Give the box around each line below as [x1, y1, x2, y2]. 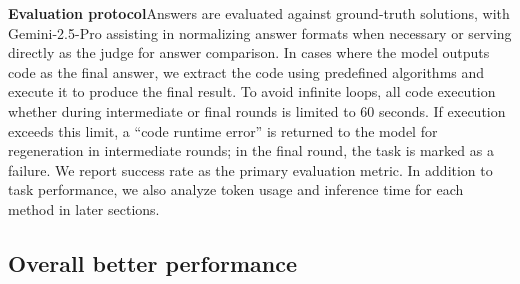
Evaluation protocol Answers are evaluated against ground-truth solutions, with [8, 3, 510, 23]
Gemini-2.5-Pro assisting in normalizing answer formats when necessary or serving [8, 22, 512, 43]
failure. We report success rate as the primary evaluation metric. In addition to [8, 159, 493, 180]
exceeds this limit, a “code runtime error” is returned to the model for [8, 120, 438, 141]
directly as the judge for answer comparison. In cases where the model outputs [8, 42, 490, 63]
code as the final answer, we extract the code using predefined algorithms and [8, 61, 485, 82]
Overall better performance [8, 247, 298, 278]
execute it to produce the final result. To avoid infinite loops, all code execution [8, 81, 496, 102]
